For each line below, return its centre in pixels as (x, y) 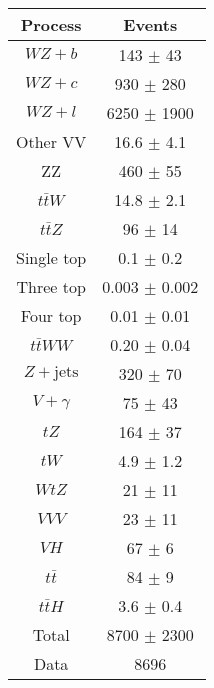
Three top (51, 286)
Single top (51, 257)
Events (150, 24)
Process (51, 24)
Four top (51, 315)
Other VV (51, 141)
